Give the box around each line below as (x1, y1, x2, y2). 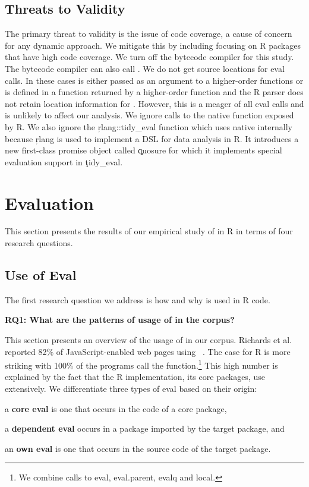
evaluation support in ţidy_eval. (5, 155, 123, 168)
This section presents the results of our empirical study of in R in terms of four (5, 225, 293, 237)
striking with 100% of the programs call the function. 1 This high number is (5, 357, 278, 371)
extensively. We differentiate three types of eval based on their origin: (5, 382, 257, 395)
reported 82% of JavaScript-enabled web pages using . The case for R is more (5, 345, 291, 357)
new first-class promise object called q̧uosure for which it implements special (5, 144, 282, 156)
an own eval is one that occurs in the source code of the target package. (5, 442, 271, 454)
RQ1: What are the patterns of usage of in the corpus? (5, 313, 235, 326)
